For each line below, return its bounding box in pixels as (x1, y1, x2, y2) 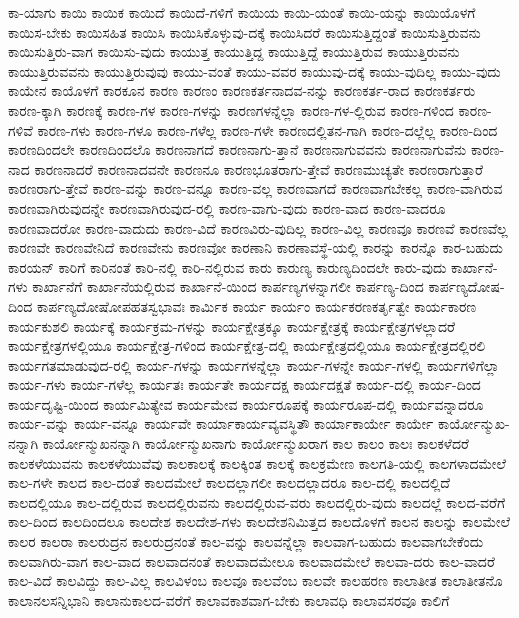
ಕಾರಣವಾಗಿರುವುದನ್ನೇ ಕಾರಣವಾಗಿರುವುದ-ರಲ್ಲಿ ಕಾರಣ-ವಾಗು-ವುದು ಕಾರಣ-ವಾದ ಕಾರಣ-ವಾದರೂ (8, 197, 446, 218)
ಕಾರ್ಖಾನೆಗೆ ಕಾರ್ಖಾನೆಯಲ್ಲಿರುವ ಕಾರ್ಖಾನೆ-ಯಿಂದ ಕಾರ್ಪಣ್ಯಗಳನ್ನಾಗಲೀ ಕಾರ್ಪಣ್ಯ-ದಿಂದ (32, 276, 424, 297)
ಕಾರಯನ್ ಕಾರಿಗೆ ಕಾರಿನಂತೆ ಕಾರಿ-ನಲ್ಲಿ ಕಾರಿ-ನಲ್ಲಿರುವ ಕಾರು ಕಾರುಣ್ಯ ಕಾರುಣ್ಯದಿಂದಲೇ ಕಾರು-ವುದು (8, 256, 447, 277)
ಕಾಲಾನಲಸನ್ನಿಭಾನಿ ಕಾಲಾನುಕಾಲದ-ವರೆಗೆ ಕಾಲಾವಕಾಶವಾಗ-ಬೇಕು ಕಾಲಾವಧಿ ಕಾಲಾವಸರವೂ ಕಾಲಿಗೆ (8, 589, 450, 610)
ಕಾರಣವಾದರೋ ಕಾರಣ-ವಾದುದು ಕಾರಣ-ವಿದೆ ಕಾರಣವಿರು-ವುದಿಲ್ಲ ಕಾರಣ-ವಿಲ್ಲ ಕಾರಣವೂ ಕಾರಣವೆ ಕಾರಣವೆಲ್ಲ (8, 217, 508, 238)
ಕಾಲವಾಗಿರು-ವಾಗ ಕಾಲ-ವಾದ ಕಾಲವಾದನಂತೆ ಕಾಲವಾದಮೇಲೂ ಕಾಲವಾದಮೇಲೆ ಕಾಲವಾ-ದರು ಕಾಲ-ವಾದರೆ (8, 550, 495, 571)
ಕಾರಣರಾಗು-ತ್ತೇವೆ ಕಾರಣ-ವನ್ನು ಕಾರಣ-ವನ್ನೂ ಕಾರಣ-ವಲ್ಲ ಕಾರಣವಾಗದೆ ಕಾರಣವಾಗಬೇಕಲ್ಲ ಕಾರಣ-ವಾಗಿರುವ (8, 178, 503, 199)
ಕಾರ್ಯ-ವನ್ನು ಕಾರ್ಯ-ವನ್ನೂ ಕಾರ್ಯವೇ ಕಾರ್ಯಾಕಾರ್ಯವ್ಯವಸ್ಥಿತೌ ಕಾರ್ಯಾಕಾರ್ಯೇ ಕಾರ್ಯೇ (8, 413, 434, 434)
